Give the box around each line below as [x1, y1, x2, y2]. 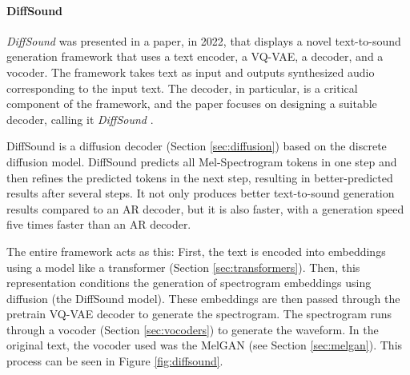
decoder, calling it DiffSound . [6, 110, 154, 127]
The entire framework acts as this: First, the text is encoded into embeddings [6, 242, 386, 259]
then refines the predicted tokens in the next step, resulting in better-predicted [6, 169, 393, 186]
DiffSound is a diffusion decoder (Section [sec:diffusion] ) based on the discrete [6, 138, 387, 154]
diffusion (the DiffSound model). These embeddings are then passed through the [6, 289, 400, 306]
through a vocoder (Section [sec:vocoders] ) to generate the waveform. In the [6, 321, 379, 337]
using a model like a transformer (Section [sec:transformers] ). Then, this [6, 258, 360, 275]
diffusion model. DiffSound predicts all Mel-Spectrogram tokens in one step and [6, 153, 397, 170]
